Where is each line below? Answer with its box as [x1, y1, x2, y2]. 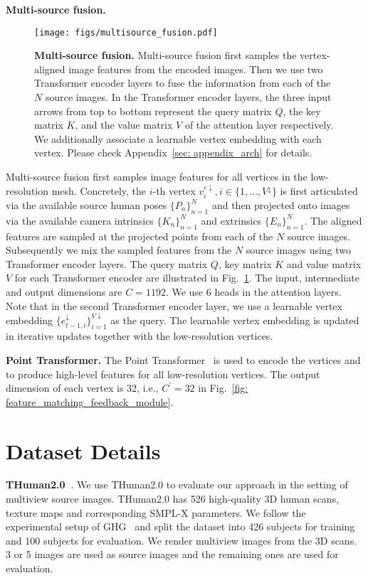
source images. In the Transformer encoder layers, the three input [45, 90, 332, 105]
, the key [283, 103, 321, 118]
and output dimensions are [6, 284, 122, 299]
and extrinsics [201, 213, 262, 228]
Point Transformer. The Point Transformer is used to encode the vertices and [6, 352, 361, 367]
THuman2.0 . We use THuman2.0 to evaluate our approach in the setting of [6, 477, 348, 492]
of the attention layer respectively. [184, 117, 334, 132]
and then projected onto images [211, 198, 350, 213]
